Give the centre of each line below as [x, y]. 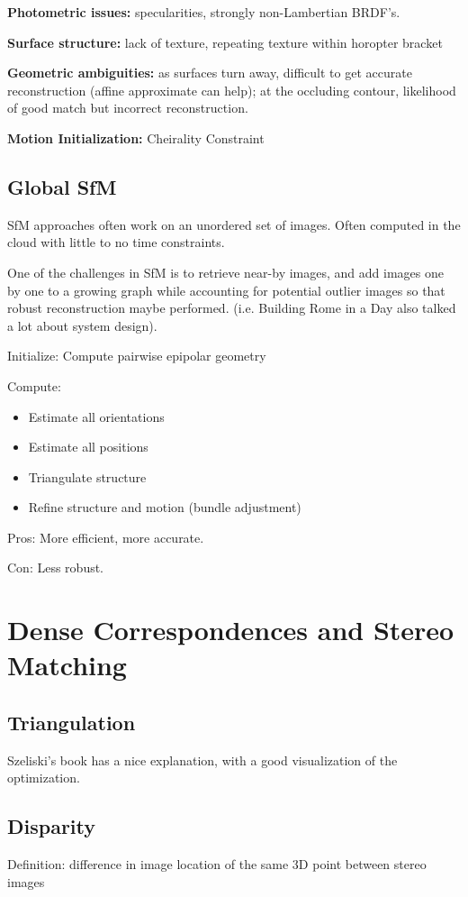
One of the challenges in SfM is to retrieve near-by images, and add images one [225, 272]
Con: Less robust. [56, 567]
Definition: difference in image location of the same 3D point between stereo [217, 864]
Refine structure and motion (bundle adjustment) [165, 507]
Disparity [52, 826]
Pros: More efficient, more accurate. [106, 537]
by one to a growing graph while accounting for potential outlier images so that [226, 290]
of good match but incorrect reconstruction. [128, 108]
